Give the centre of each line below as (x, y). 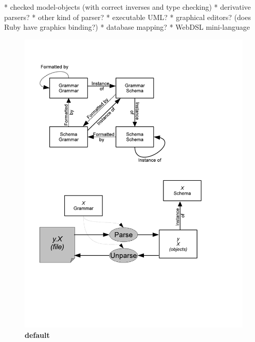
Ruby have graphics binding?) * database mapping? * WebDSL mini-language (127, 27)
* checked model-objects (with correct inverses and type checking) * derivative (128, 7)
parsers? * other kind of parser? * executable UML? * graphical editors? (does (128, 17)
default (37, 335)
